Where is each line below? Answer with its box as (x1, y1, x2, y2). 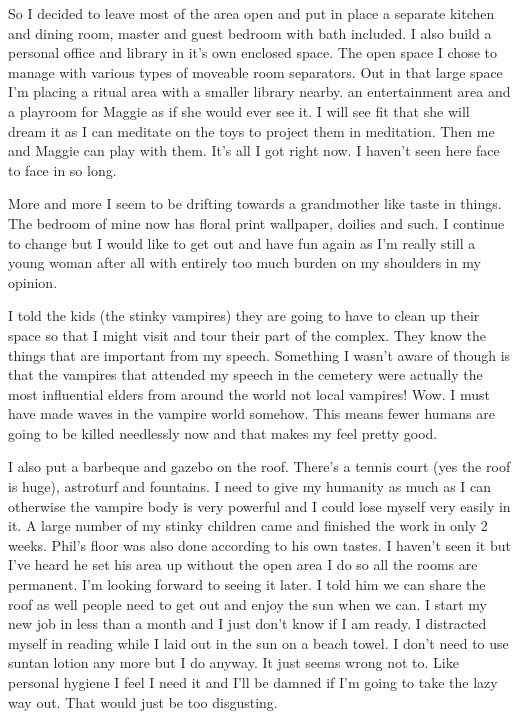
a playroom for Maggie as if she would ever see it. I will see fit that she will (8, 100, 470, 121)
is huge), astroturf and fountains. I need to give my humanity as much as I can (8, 476, 492, 497)
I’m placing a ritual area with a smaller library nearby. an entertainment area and (8, 81, 511, 102)
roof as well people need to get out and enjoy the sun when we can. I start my (8, 593, 487, 614)
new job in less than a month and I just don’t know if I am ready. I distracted (8, 613, 487, 634)
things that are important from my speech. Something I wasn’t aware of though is (8, 344, 511, 365)
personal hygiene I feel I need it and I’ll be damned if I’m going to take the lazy (8, 672, 498, 692)
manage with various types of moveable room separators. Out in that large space (8, 61, 503, 82)
